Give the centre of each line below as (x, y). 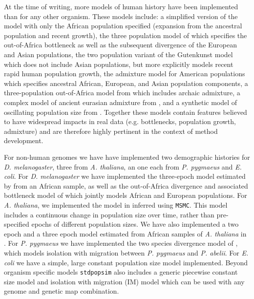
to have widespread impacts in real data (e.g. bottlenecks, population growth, (120, 121)
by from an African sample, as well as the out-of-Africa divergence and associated (126, 185)
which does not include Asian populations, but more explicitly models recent (119, 64)
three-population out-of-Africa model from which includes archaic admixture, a (122, 93)
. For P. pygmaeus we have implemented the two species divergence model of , (121, 243)
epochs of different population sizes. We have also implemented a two (135, 224)
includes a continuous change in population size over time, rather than (109, 214)
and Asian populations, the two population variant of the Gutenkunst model (118, 54)
